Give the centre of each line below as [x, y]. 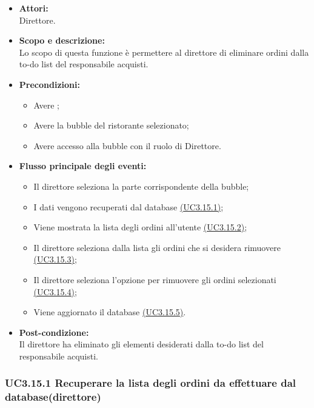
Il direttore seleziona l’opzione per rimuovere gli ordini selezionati [155, 279]
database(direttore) [53, 397]
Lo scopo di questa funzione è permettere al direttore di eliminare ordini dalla [164, 52]
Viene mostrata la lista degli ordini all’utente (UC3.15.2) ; [140, 227]
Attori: [34, 8]
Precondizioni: [49, 84]
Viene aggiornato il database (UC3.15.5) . [110, 312]
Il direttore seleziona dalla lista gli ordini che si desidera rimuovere [157, 247]
